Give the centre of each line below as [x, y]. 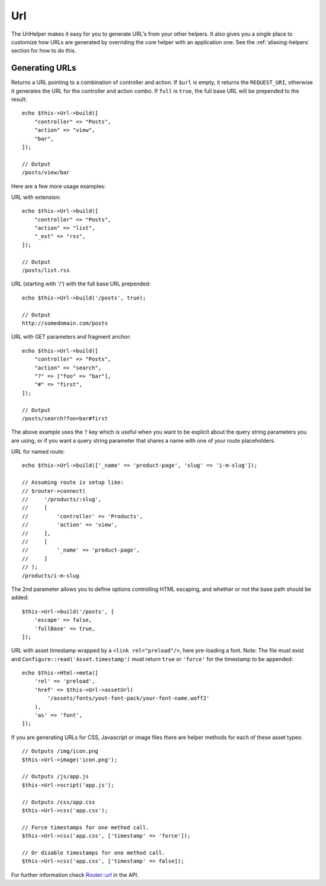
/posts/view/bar [46, 173]
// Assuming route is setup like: [73, 483]
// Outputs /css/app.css [59, 802]
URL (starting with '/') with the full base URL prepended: [81, 284]
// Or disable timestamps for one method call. [94, 852]
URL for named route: [38, 452]
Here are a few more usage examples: [58, 186]
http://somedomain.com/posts [65, 323]
